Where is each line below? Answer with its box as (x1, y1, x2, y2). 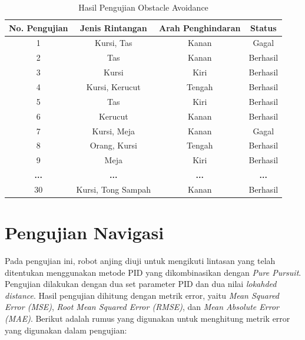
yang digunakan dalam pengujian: (5, 324, 127, 336)
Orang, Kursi (89, 139, 137, 151)
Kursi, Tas (94, 37, 132, 49)
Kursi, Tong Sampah (76, 183, 151, 195)
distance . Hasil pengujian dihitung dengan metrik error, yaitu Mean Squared (5, 289, 280, 301)
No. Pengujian (9, 21, 68, 34)
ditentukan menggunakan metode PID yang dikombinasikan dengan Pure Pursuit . (5, 266, 301, 278)
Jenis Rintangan (79, 21, 147, 34)
